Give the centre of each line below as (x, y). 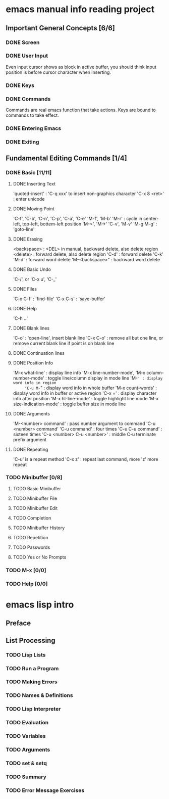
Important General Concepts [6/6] (60, 28)
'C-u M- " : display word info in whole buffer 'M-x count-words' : (91, 388)
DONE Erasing (28, 239)
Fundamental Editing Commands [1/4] (67, 158)
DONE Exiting (22, 142)
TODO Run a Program (32, 668)
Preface (18, 623)
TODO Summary (26, 777)
